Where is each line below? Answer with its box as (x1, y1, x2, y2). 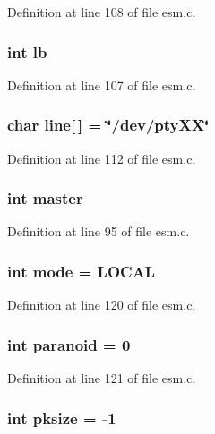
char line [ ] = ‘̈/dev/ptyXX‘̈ (7, 114, 210, 136)
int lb (7, 40, 47, 63)
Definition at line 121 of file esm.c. (7, 369, 196, 387)
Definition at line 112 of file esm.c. (7, 149, 196, 167)
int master (7, 187, 83, 209)
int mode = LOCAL (7, 260, 156, 282)
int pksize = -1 (7, 406, 116, 429)
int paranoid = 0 (7, 333, 131, 355)
